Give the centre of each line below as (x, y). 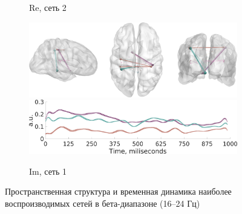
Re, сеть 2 (48, 7)
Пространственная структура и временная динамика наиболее (118, 191)
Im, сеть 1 (48, 171)
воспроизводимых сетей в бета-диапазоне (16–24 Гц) (103, 203)
